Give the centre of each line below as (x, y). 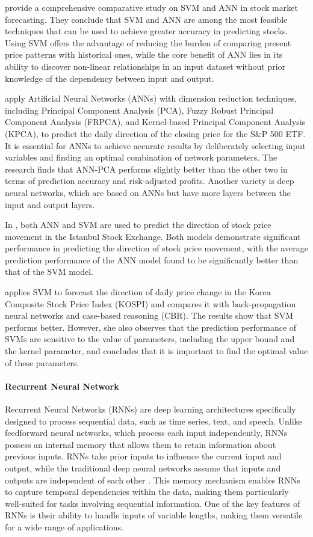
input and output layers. (50, 204)
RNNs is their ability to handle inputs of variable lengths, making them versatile (154, 515)
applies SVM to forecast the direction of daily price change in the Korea (138, 292)
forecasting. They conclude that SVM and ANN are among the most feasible (146, 19)
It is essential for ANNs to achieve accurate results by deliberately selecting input (155, 145)
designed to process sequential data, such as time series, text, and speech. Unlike (153, 421)
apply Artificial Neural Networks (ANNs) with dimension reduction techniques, (151, 98)
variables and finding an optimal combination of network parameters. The (141, 157)
